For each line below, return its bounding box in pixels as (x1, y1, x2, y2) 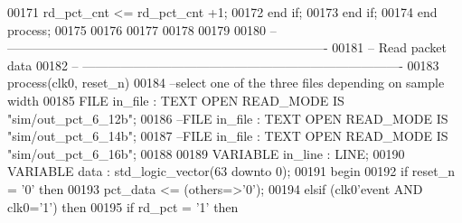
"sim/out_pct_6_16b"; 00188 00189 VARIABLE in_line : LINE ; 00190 (7, 144, 405, 163)
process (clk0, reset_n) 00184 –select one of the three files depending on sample (7, 73, 445, 92)
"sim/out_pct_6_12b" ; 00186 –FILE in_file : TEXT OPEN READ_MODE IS (7, 108, 448, 127)
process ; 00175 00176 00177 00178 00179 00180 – (7, 20, 277, 39)
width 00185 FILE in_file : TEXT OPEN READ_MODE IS (7, 90, 344, 109)
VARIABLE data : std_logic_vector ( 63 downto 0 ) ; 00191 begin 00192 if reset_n (7, 162, 456, 181)
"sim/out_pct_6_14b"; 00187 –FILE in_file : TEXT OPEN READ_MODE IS (7, 126, 448, 145)
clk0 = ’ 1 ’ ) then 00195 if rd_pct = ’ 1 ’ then (7, 197, 239, 216)
